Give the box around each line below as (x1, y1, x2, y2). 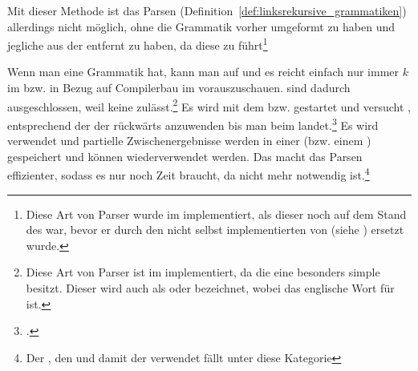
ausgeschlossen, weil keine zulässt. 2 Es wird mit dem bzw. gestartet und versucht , (7, 95, 411, 115)
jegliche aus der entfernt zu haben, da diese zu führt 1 (7, 34, 268, 53)
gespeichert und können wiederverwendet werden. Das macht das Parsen (7, 147, 363, 164)
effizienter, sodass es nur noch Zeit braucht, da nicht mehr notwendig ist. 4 (7, 164, 370, 183)
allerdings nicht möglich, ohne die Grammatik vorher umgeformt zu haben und (7, 18, 396, 34)
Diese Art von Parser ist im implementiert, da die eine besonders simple (26, 264, 380, 280)
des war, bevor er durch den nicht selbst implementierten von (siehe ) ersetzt (26, 221, 404, 238)
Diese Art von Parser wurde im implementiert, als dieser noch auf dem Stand (26, 205, 407, 222)
